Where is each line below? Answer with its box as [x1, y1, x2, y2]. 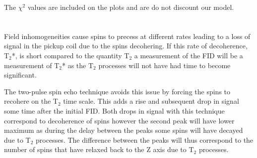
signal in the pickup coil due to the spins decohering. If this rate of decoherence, [4, 40, 248, 51]
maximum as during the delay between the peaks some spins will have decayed [4, 125, 243, 135]
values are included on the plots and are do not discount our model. [27, 2, 234, 12]
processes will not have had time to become [98, 60, 231, 70]
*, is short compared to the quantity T [11, 50, 129, 60]
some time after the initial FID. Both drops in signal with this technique [4, 105, 225, 116]
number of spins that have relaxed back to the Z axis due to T [4, 144, 194, 155]
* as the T [62, 60, 94, 70]
